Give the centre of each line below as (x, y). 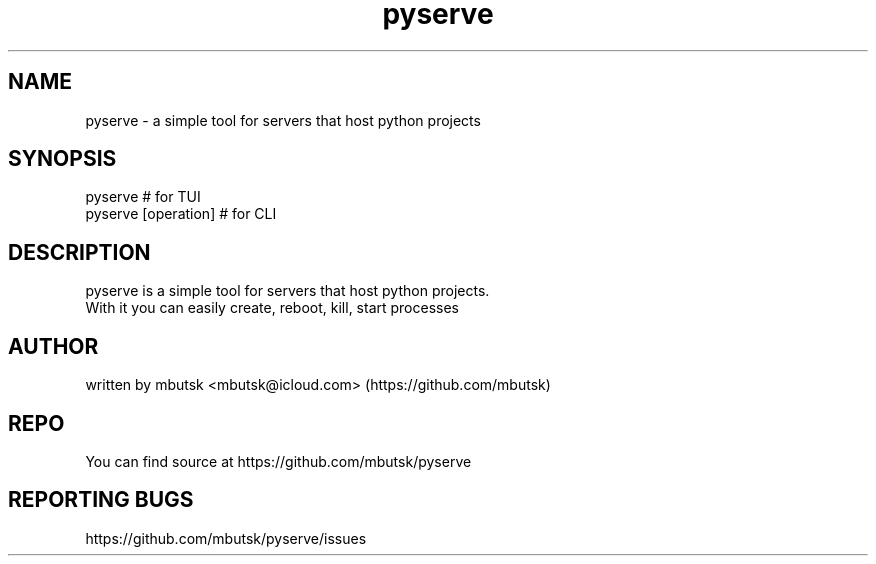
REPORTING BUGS (101, 500)
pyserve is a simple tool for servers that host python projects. (287, 291)
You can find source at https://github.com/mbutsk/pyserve (278, 461)
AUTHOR (53, 346)
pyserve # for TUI (143, 197)
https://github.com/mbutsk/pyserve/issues (226, 538)
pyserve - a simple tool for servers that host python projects (283, 120)
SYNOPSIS (62, 159)
